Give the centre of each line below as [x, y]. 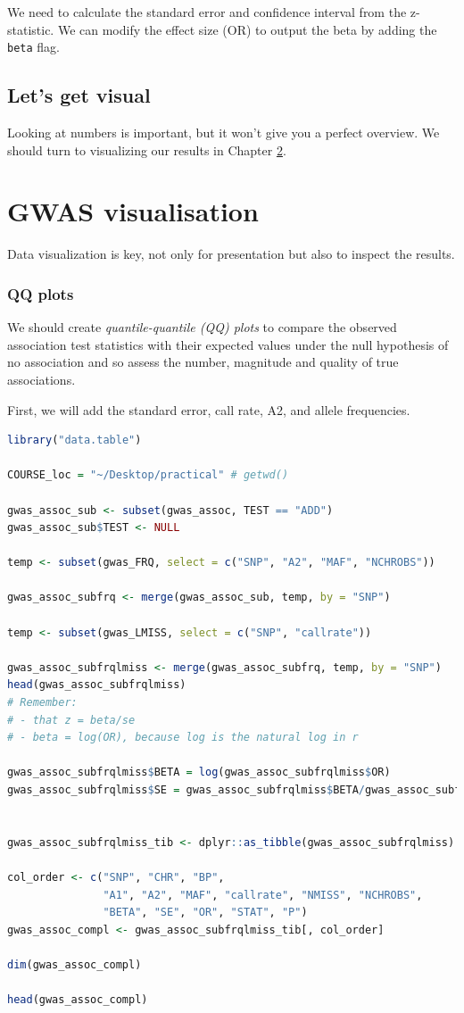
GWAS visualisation [133, 211]
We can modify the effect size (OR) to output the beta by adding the [247, 29]
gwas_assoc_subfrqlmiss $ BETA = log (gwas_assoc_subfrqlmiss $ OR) [199, 772]
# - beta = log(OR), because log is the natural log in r [183, 738]
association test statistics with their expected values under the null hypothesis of [228, 344]
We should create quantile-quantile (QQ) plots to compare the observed [202, 327]
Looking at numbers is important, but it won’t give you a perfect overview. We [224, 133]
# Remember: [42, 703]
